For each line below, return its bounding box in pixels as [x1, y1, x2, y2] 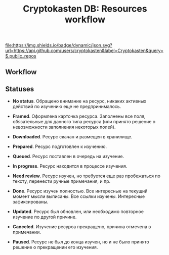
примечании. [12, 229, 41, 235]
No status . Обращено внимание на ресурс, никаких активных [12, 98, 147, 104]
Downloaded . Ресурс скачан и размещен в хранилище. [12, 134, 133, 140]
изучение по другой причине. [12, 214, 77, 220]
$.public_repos [5, 53, 36, 59]
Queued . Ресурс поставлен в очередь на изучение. [12, 154, 124, 160]
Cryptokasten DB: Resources [22, 3, 148, 15]
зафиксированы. [12, 199, 49, 205]
